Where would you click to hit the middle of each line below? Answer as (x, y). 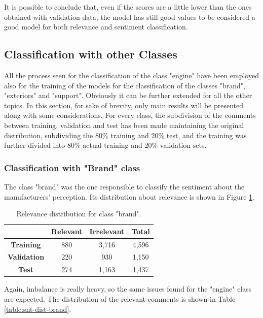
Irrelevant (107, 231)
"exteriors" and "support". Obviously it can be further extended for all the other (128, 95)
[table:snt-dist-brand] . (38, 309)
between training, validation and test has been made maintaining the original (124, 125)
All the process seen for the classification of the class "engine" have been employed (131, 75)
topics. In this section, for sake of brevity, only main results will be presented (124, 105)
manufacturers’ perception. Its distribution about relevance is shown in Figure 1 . (129, 196)
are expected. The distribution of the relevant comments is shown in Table (120, 298)
